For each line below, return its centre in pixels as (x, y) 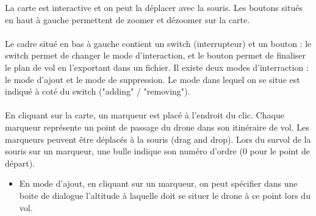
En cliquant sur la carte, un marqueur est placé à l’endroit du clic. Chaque (145, 115)
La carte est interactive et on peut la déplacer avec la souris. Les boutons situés (154, 7)
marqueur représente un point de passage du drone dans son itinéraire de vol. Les (157, 127)
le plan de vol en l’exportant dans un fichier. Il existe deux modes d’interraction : (157, 67)
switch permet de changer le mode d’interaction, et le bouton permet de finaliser (156, 55)
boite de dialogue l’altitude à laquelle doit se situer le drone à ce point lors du (165, 195)
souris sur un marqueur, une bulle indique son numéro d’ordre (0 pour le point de (158, 151)
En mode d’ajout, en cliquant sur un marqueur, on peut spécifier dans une (158, 183)
